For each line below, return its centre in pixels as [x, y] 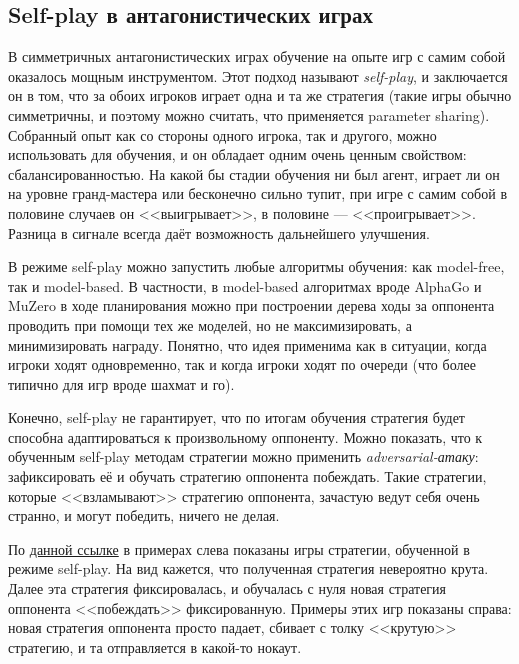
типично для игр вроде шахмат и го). [121, 383]
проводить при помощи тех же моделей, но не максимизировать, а [210, 324]
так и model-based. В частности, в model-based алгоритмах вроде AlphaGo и [245, 285]
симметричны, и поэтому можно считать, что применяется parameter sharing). [249, 114]
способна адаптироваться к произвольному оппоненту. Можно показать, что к [245, 436]
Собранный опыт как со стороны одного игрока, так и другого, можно [222, 134]
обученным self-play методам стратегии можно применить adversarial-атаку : [243, 456]
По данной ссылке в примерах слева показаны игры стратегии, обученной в [239, 548]
